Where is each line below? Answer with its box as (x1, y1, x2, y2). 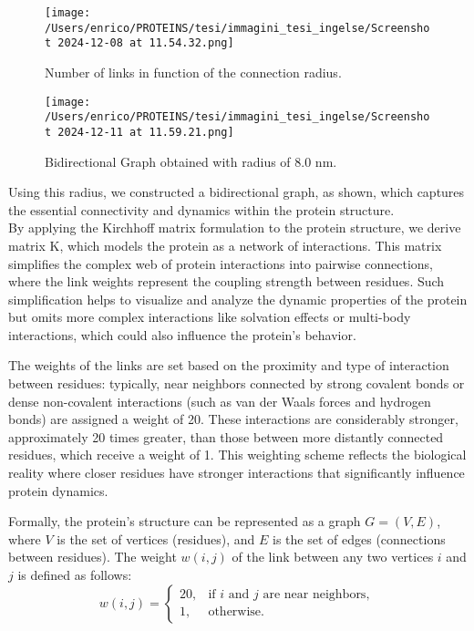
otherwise (208, 605, 262, 619)
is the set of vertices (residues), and (57, 529, 255, 548)
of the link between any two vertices (232, 547, 434, 566)
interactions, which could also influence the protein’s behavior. (8, 325, 356, 344)
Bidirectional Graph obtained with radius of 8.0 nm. (45, 151, 337, 171)
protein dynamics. (8, 481, 108, 500)
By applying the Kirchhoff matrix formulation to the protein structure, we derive (8, 218, 461, 237)
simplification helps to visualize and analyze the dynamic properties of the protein (8, 289, 468, 308)
